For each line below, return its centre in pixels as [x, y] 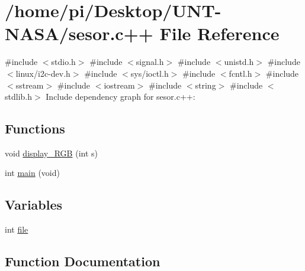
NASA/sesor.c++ [79, 33]
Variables [34, 205]
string [206, 85]
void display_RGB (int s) [51, 153]
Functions [35, 128]
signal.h [150, 62]
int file [17, 229]
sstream [30, 85]
